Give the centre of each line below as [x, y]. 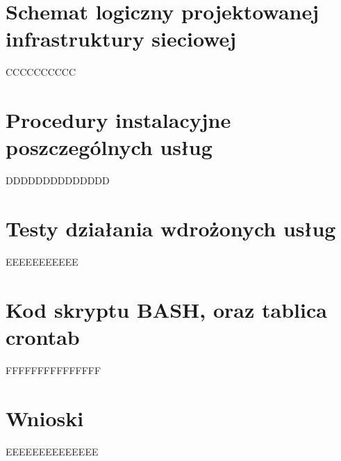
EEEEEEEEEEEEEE [52, 451]
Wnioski [45, 418]
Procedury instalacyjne [118, 120]
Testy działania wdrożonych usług [171, 228]
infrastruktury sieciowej [121, 39]
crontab [43, 336]
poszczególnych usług [109, 147]
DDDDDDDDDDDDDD [58, 180]
